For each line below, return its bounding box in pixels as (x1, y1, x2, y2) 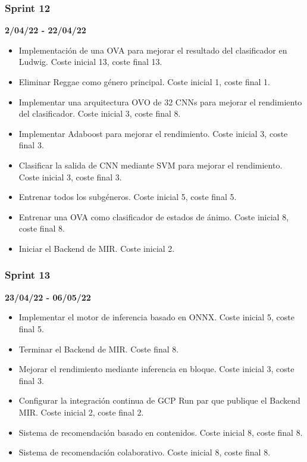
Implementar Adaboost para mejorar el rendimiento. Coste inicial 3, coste (18, 127, 288, 139)
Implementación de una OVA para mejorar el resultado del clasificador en (18, 43, 287, 56)
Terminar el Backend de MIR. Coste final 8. (18, 342, 179, 355)
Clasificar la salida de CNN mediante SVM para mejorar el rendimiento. (18, 158, 283, 171)
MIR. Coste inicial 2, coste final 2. (18, 405, 144, 418)
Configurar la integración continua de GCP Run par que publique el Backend (18, 394, 300, 407)
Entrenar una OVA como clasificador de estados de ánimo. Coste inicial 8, (18, 210, 289, 223)
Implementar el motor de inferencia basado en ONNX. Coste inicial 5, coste (18, 311, 295, 323)
